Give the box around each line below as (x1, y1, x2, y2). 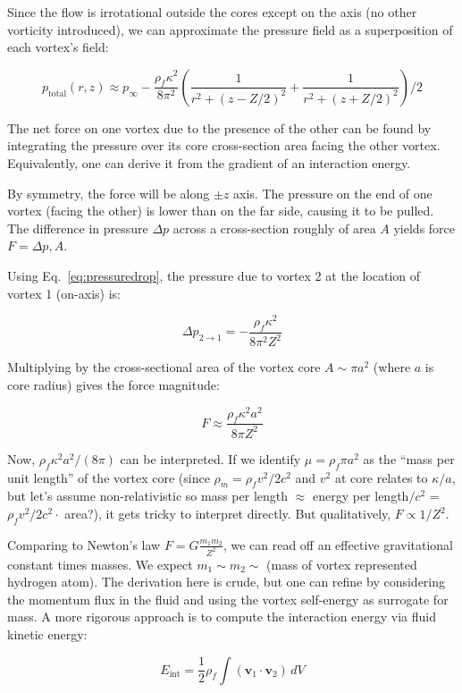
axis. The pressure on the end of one (233, 183, 433, 202)
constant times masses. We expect (7, 554, 193, 573)
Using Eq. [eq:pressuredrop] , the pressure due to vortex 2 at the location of (7, 266, 421, 284)
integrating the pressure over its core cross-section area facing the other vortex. (7, 136, 441, 155)
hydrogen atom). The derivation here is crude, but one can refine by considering (7, 572, 446, 591)
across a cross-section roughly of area (172, 218, 376, 237)
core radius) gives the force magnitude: (7, 375, 220, 393)
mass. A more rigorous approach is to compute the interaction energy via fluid (7, 607, 437, 626)
